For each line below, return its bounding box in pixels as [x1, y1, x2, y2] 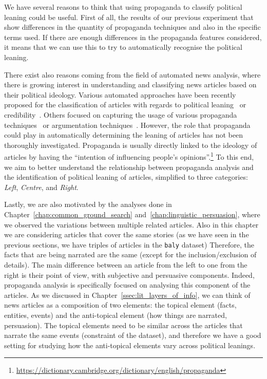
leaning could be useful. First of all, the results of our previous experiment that [4, 11, 254, 22]
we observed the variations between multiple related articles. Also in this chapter [4, 219, 259, 230]
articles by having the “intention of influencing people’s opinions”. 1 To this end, [4, 150, 254, 162]
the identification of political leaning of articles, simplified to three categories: [4, 172, 248, 182]
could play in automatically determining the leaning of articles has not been [4, 129, 243, 140]
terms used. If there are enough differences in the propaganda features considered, [4, 31, 262, 42]
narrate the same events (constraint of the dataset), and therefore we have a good [4, 330, 261, 340]
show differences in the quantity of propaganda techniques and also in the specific [4, 22, 261, 32]
